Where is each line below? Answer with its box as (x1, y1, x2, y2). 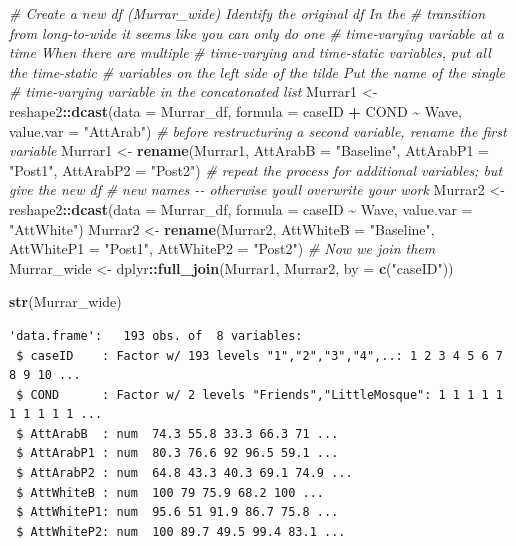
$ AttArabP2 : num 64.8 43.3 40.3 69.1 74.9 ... (16, 466, 353, 481)
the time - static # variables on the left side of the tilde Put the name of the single (9, 61, 505, 82)
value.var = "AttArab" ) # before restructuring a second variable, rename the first (9, 120, 507, 141)
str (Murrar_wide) (9, 291, 122, 312)
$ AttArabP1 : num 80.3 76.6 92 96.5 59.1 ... (16, 446, 339, 461)
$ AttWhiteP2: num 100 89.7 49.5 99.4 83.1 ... (16, 524, 346, 539)
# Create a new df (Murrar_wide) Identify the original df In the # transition (9, 3, 486, 23)
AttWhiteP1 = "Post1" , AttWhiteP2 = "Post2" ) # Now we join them (9, 238, 436, 259)
